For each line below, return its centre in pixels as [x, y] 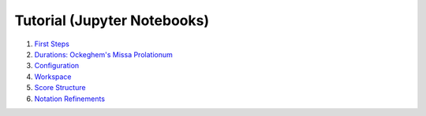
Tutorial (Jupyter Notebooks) [112, 20]
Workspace [53, 76]
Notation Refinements [70, 99]
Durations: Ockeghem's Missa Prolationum [103, 54]
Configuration [57, 66]
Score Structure [60, 88]
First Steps [52, 44]
